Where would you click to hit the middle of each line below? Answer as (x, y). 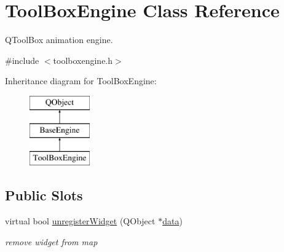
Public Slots (44, 195)
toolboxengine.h (83, 60)
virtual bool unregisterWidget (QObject (80, 221)
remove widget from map (51, 241)
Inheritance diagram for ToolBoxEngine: (81, 81)
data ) (172, 221)
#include (22, 60)
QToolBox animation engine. (59, 40)
